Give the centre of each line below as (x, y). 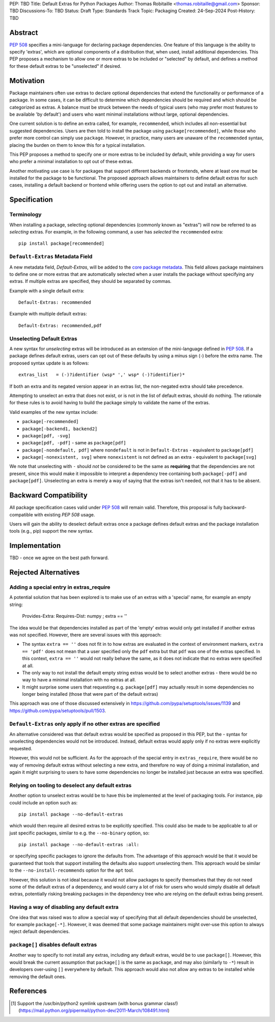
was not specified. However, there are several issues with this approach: (85, 635)
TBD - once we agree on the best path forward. (59, 558)
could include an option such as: (44, 802)
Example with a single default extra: (47, 291)
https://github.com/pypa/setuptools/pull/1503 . (58, 711)
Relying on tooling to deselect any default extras (71, 785)
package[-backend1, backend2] (60, 429)
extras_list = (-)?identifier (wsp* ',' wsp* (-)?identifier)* (102, 375)
